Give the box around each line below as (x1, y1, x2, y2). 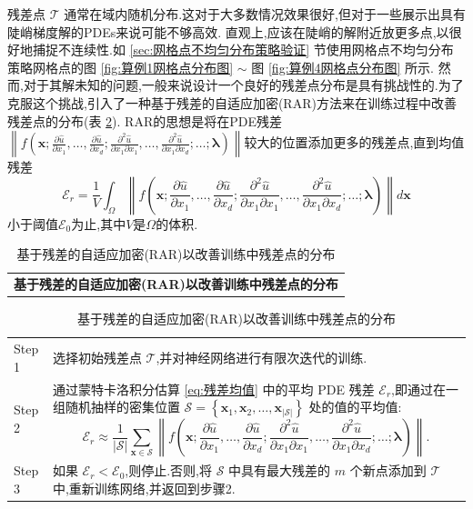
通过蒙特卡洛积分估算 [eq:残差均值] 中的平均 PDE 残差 (52, 379, 375, 398)
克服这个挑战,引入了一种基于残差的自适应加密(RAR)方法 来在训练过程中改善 (7, 93, 457, 112)
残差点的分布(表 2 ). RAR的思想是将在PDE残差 (7, 111, 282, 130)
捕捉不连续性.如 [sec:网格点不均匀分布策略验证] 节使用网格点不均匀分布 (32, 40, 454, 59)
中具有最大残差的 (228, 461, 331, 480)
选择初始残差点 (52, 347, 142, 366)
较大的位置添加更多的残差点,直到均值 (244, 133, 465, 152)
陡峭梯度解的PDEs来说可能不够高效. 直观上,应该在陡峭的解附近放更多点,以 (7, 22, 449, 41)
